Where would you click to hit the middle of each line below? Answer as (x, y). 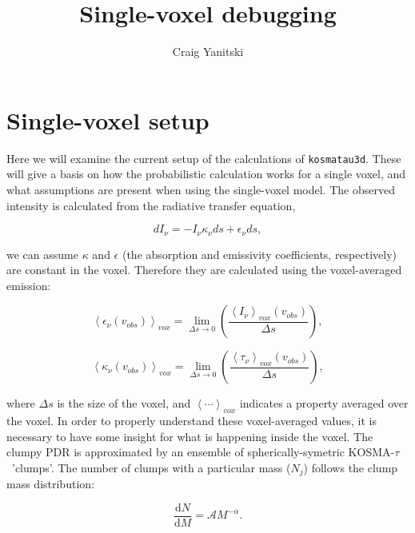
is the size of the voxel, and (124, 403)
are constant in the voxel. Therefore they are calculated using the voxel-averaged (204, 270)
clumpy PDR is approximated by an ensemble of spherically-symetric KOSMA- (201, 452)
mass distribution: (50, 484)
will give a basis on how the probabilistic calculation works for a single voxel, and (206, 174)
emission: (29, 285)
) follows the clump (351, 467)
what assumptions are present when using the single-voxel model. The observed (201, 189)
